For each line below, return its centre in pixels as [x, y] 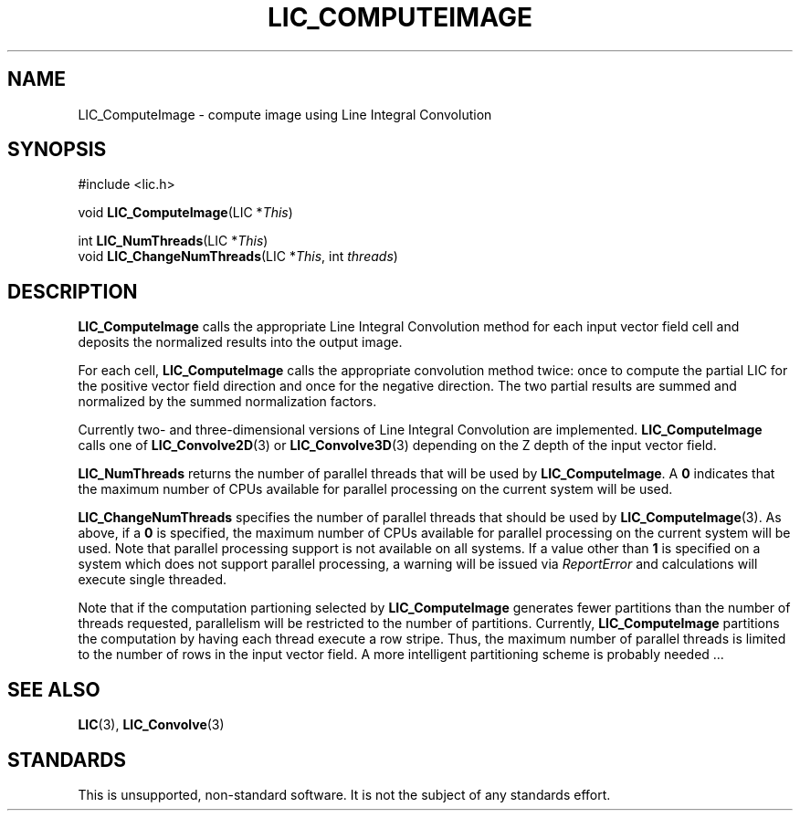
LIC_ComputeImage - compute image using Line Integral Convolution [285, 114]
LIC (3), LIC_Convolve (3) [151, 725]
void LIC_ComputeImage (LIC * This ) [185, 213]
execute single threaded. [153, 580]
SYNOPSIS [57, 150]
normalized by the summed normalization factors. [227, 402]
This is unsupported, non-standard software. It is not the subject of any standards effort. [344, 794]
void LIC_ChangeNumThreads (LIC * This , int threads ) [238, 257]
